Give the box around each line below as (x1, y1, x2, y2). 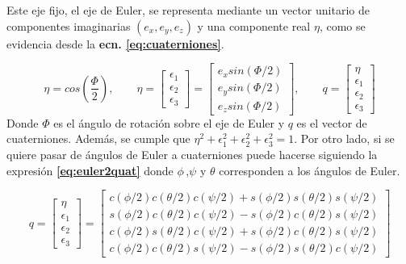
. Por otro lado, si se (294, 130, 395, 147)
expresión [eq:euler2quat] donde (6, 161, 174, 178)
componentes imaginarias (6, 17, 131, 34)
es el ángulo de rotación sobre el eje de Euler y (53, 114, 285, 131)
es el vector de (296, 114, 367, 131)
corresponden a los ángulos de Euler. (219, 161, 400, 178)
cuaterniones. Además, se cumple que (6, 130, 190, 147)
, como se (319, 17, 366, 34)
